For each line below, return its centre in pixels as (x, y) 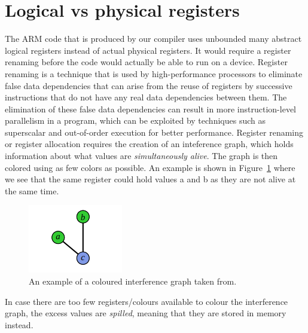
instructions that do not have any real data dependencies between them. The (146, 97)
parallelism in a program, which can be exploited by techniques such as (135, 120)
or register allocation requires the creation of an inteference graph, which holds (149, 144)
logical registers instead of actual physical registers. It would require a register (148, 50)
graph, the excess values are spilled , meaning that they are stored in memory (146, 313)
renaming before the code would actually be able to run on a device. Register (146, 62)
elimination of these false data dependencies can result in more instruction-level (150, 109)
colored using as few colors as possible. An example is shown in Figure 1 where (150, 167)
